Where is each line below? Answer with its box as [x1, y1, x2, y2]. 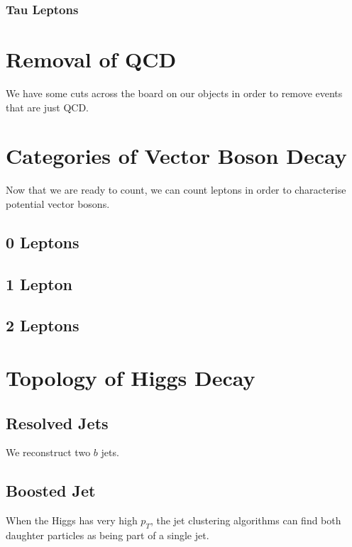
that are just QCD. [6, 99, 89, 114]
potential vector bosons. [6, 196, 110, 211]
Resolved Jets [6, 411, 109, 433]
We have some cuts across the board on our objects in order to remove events [6, 85, 343, 100]
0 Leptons [6, 231, 79, 253]
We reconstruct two [6, 445, 91, 460]
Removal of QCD [6, 45, 177, 74]
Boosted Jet [6, 480, 96, 502]
